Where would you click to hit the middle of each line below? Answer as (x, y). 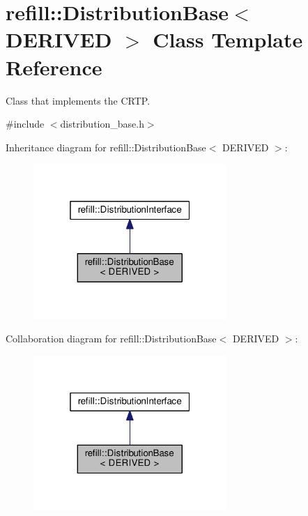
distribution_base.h (102, 124)
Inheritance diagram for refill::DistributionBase (106, 147)
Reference (54, 67)
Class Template (228, 39)
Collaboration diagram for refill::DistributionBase (111, 339)
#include (25, 124)
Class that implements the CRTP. (78, 100)
